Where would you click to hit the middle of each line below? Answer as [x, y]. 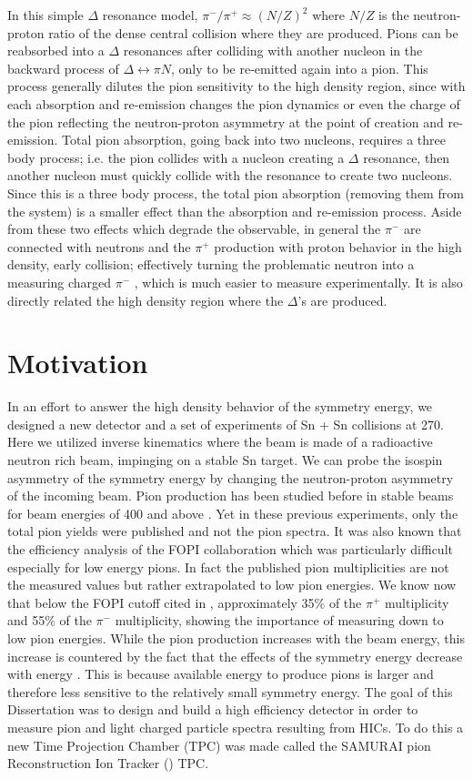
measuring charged [60, 282]
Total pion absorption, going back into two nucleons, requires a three [254, 140]
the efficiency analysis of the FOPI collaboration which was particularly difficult [230, 548]
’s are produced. [342, 300]
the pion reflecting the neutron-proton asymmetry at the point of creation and [226, 121]
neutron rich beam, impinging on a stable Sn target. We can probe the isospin [225, 460]
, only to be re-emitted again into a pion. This [300, 68]
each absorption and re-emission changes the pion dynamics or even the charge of [234, 103]
